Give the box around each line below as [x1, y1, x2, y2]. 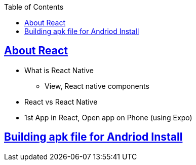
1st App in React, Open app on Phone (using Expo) [24, 113, 192, 122]
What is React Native [24, 65, 94, 75]
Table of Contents [4, 3, 64, 11]
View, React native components [45, 81, 149, 90]
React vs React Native [24, 97, 98, 106]
